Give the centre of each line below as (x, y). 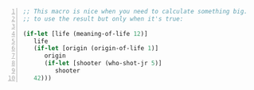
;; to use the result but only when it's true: (103, 19)
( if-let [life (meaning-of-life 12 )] (85, 33)
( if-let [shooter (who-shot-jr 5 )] (103, 64)
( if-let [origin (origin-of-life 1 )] (96, 49)
